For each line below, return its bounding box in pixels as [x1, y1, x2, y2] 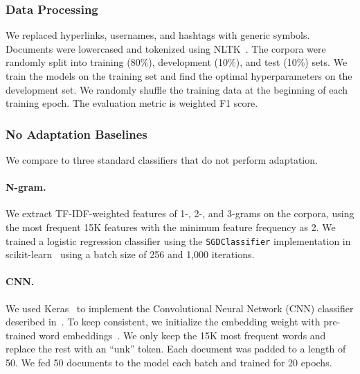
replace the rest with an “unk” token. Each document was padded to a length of [6, 341, 346, 356]
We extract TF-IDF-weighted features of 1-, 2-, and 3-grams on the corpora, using [6, 206, 354, 221]
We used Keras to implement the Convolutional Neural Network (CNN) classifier [6, 300, 354, 315]
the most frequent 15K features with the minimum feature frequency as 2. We [6, 219, 336, 234]
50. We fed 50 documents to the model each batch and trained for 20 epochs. [6, 355, 332, 369]
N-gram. [6, 180, 46, 194]
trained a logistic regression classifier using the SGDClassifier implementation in [6, 233, 351, 248]
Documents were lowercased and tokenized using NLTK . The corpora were [6, 41, 326, 56]
